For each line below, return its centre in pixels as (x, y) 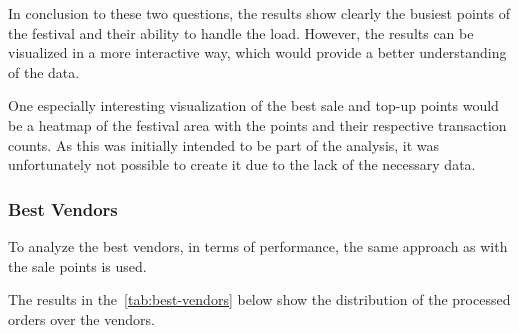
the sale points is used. (77, 265)
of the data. (44, 71)
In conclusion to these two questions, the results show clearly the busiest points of (259, 13)
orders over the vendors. (81, 318)
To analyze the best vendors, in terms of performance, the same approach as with (258, 245)
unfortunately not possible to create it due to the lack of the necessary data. (242, 164)
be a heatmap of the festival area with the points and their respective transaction (257, 124)
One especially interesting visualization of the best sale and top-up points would (253, 105)
